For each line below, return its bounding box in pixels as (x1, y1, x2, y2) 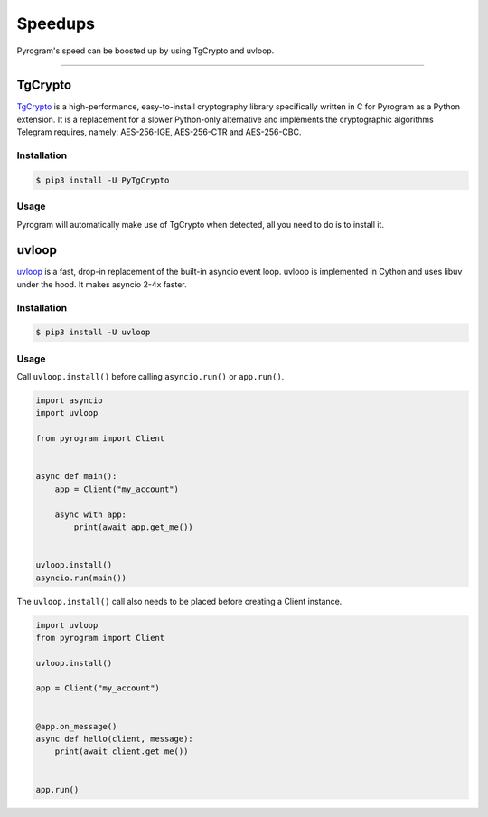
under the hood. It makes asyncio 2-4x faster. (16, 278, 187, 289)
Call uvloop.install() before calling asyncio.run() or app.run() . (16, 371, 285, 382)
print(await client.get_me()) (54, 747, 189, 756)
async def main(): (35, 471, 117, 482)
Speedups (16, 14, 95, 33)
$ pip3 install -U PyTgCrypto (35, 174, 170, 185)
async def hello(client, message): (35, 734, 193, 745)
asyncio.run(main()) (35, 572, 127, 583)
